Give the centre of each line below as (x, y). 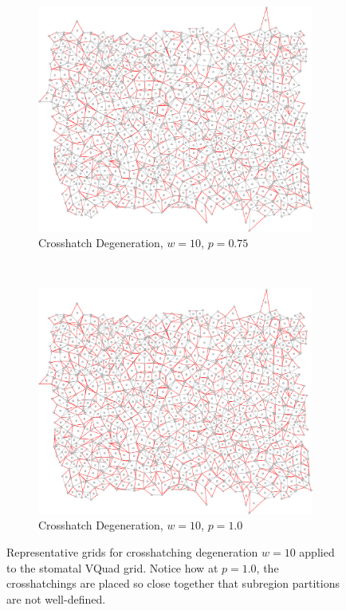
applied (317, 552)
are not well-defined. (56, 598)
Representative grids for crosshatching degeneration (132, 552)
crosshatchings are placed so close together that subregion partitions (173, 583)
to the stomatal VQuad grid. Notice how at (112, 567)
